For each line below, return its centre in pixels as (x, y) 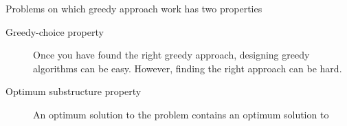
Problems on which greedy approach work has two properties (134, 8)
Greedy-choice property (55, 31)
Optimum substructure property (74, 91)
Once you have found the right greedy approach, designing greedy (171, 55)
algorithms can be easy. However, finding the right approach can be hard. (188, 68)
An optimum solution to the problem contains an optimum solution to (181, 114)
